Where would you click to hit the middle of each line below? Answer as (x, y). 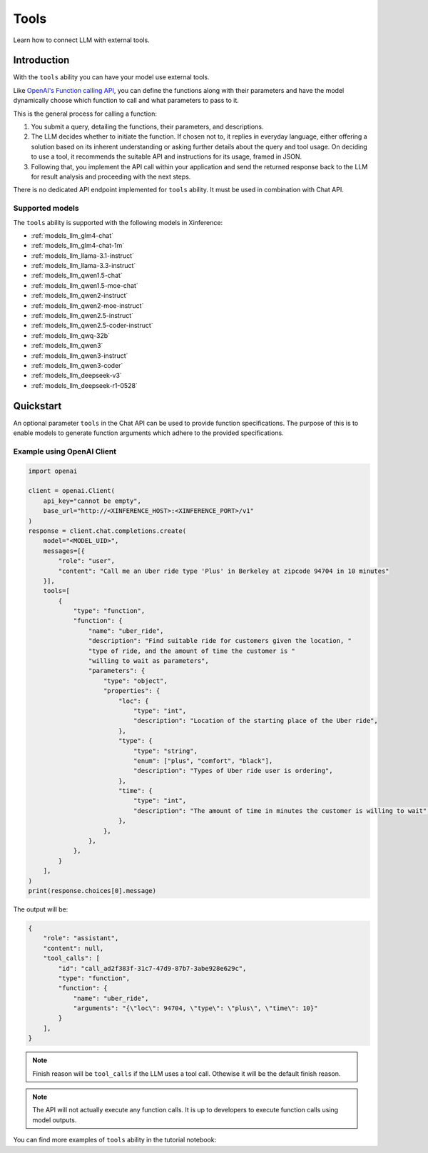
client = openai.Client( (72, 491)
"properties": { (132, 691)
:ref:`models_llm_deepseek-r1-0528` (85, 385)
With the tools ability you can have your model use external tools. (111, 77)
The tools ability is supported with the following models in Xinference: (118, 222)
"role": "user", (87, 561)
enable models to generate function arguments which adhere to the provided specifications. (149, 433)
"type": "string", (165, 751)
